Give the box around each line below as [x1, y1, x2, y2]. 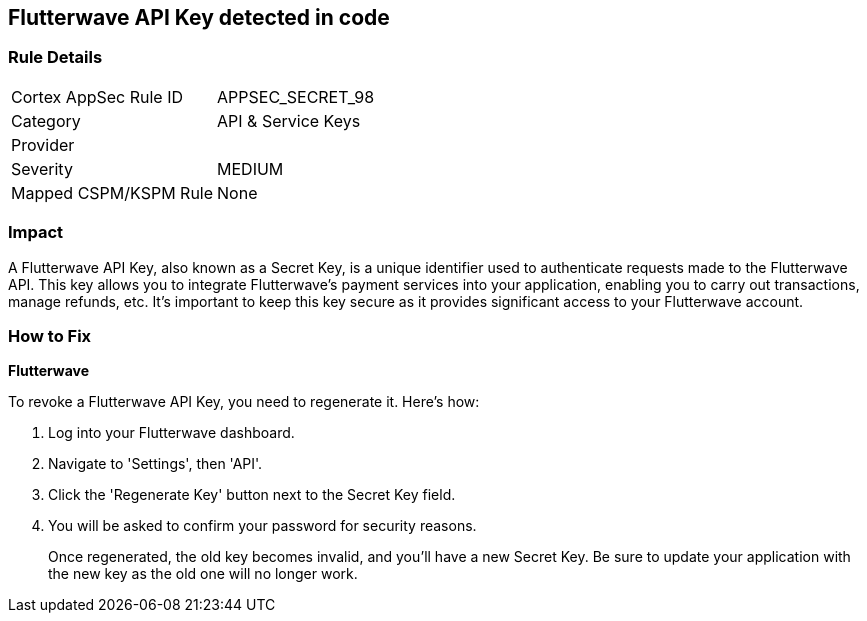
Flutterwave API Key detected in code [8, 5, 390, 30]
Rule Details [8, 47, 103, 68]
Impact [8, 222, 64, 243]
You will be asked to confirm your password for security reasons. [48, 517, 477, 535]
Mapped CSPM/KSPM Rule [11, 182, 214, 203]
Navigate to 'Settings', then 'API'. [48, 455, 263, 473]
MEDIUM [217, 158, 284, 179]
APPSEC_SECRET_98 [217, 86, 375, 107]
